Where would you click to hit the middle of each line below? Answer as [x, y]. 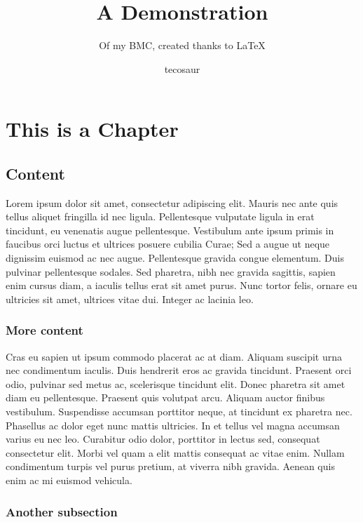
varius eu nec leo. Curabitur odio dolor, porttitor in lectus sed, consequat [163, 439]
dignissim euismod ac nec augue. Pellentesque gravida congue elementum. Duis [175, 258]
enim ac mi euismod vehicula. [69, 480]
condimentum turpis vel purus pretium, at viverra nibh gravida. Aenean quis [170, 466]
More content [44, 330]
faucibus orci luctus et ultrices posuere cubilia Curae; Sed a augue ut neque [168, 244]
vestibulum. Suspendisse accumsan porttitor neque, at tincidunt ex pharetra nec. [179, 411]
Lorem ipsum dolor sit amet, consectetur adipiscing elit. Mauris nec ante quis [172, 202]
